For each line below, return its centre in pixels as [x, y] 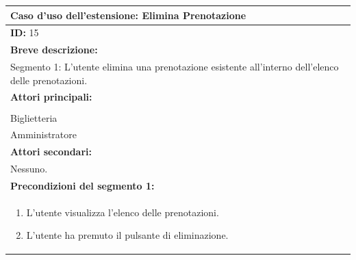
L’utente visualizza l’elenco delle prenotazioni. [123, 212]
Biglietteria [34, 117]
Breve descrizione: [54, 50]
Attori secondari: [51, 152]
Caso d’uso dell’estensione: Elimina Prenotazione [128, 15]
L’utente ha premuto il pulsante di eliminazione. [127, 235]
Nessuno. [29, 169]
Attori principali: [51, 97]
